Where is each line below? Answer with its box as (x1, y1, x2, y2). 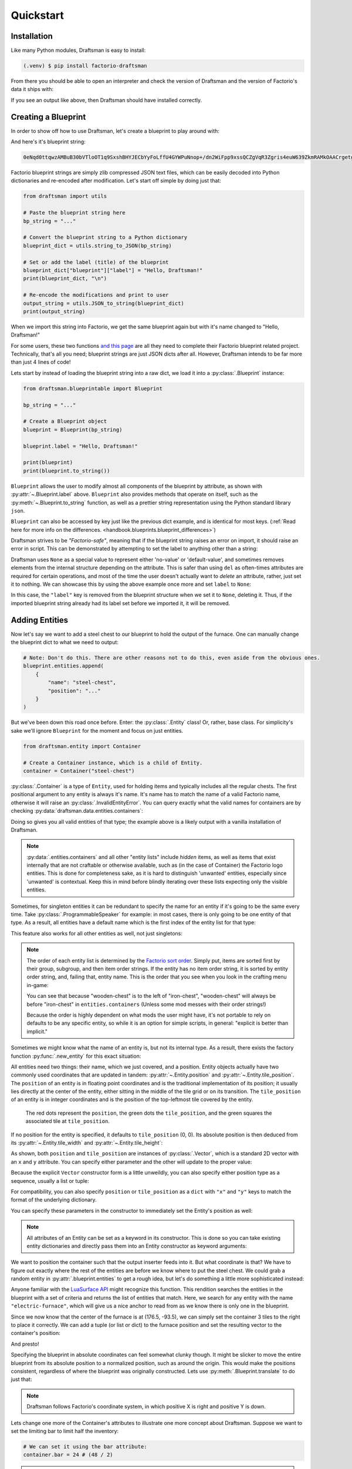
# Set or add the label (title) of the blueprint (23, 259, 169, 266)
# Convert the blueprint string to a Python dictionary (23, 234, 188, 241)
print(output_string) (23, 308, 86, 314)
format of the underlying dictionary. (11, 1196, 97, 1203)
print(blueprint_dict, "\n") (23, 275, 107, 282)
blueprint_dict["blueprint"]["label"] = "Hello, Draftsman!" (23, 267, 203, 273)
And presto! (11, 1340, 39, 1347)
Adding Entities (11, 615, 69, 625)
